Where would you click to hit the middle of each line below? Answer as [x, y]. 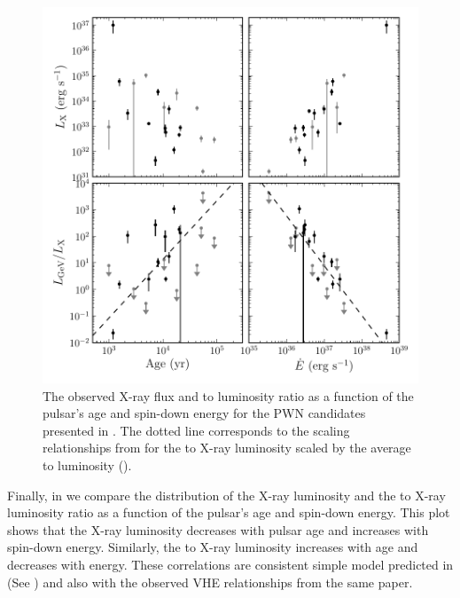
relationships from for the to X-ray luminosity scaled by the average [227, 448]
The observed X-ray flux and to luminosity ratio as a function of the [228, 395]
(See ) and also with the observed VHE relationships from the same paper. [210, 582]
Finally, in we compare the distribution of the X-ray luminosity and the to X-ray [226, 495]
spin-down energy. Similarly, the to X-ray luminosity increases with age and [213, 547]
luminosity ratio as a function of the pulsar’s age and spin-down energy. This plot [229, 512]
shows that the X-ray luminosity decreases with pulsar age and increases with [218, 529]
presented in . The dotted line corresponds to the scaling [196, 430]
